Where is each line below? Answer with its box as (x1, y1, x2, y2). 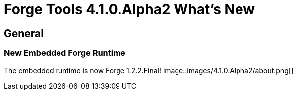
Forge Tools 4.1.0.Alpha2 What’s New (4, 1, 255, 18)
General (4, 27, 44, 40)
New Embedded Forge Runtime (4, 48, 125, 58)
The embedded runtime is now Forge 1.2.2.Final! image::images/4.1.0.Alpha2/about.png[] (4, 66, 294, 75)
